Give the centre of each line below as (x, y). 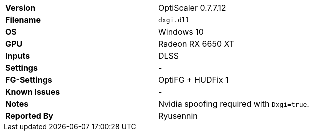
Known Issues (33, 92)
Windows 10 (181, 32)
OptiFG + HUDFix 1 (193, 80)
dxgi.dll (174, 20)
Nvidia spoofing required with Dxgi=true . (234, 104)
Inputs (18, 56)
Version (20, 8)
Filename (23, 20)
